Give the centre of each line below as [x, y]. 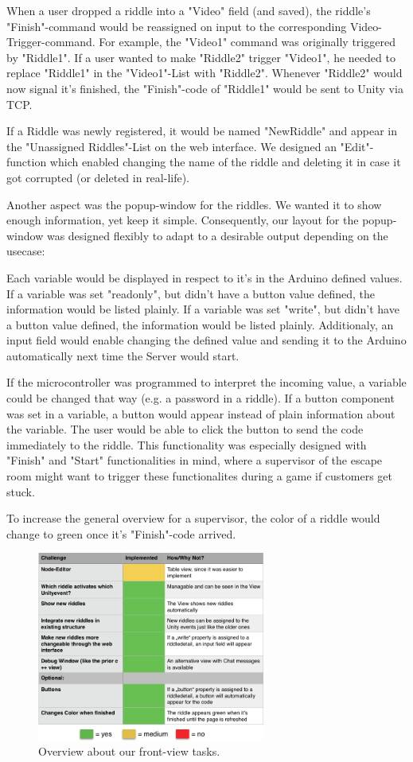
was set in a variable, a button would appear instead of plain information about [201, 413]
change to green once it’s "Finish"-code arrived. [121, 533]
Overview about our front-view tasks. [129, 751]
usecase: [26, 251]
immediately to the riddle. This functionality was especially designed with [187, 444]
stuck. [21, 491]
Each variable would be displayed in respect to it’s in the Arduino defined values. [205, 277]
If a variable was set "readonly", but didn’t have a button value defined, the [191, 293]
